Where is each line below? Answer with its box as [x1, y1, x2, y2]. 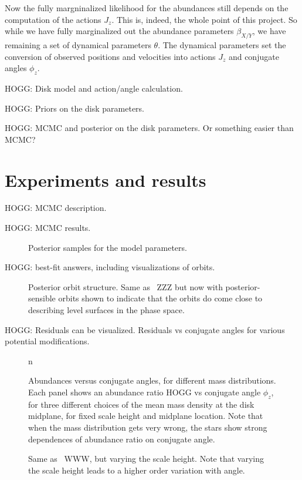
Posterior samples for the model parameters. [28, 241, 187, 253]
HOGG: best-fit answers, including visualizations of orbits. [5, 261, 215, 273]
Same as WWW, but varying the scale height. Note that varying [28, 452, 264, 465]
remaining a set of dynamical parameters [5, 38, 151, 51]
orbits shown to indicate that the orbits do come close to [58, 292, 263, 304]
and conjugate [228, 50, 279, 62]
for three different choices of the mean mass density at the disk [28, 398, 255, 410]
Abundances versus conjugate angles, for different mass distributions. [28, 374, 276, 387]
